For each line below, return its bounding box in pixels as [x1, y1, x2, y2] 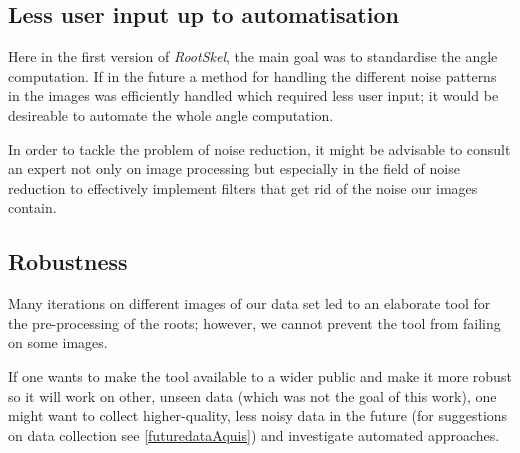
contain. [8, 197, 57, 218]
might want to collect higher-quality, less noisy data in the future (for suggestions [8, 405, 508, 426]
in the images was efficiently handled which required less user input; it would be [8, 85, 499, 106]
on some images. [8, 332, 108, 353]
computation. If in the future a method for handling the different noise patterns [8, 65, 497, 86]
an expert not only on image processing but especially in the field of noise [8, 158, 460, 179]
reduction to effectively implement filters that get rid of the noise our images [8, 177, 478, 198]
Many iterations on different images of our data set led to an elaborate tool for [8, 293, 491, 314]
